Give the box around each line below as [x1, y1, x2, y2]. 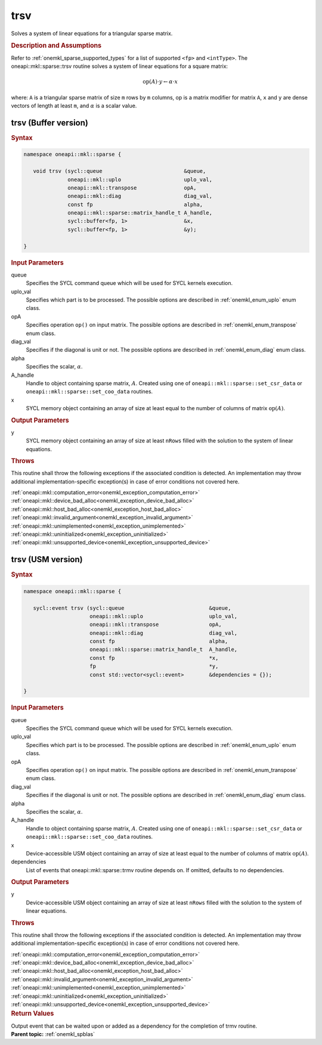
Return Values [11, 1009, 54, 1018]
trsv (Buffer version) [11, 117, 89, 128]
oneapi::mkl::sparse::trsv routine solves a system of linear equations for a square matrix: [11, 63, 228, 70]
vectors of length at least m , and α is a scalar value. [11, 102, 137, 109]
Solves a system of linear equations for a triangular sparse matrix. [11, 30, 173, 37]
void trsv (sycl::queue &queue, [33, 168, 206, 175]
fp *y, [89, 663, 219, 670]
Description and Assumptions [11, 42, 101, 50]
